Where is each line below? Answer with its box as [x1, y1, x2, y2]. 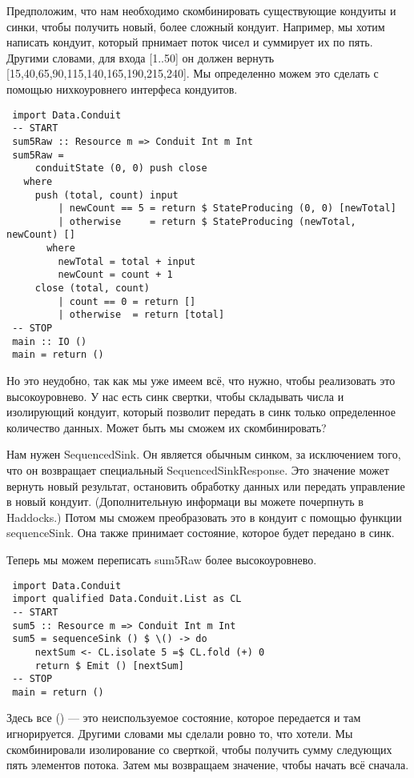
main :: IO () [12, 335, 87, 347]
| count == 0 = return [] [58, 295, 196, 307]
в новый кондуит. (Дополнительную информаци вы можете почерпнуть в [6, 493, 364, 510]
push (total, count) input [34, 189, 179, 201]
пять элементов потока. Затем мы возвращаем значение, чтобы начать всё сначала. [6, 756, 409, 773]
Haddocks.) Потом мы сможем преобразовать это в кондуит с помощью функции [6, 508, 402, 525]
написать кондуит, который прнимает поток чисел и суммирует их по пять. [6, 34, 373, 50]
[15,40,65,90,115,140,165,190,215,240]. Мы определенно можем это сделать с [6, 65, 379, 82]
